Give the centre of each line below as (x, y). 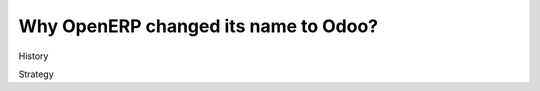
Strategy (36, 74)
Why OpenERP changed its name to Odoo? (198, 26)
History (33, 56)
